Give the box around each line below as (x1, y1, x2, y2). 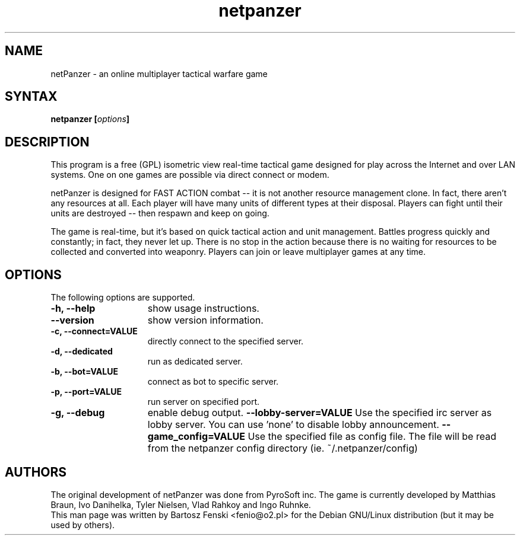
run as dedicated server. (147, 356, 243, 367)
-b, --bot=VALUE (50, 366, 118, 377)
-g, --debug (50, 407, 105, 419)
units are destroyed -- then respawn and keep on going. (50, 208, 269, 219)
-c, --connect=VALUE (50, 326, 138, 337)
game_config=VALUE (147, 430, 245, 443)
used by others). (50, 519, 115, 530)
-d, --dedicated (50, 346, 113, 357)
